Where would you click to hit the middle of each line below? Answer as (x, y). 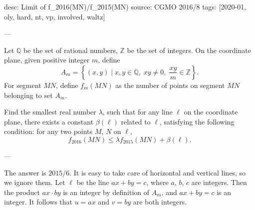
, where (157, 182)
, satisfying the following (197, 121)
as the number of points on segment (170, 85)
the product (22, 192)
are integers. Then (219, 182)
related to (136, 121)
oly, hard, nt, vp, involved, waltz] (55, 16)
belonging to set (28, 95)
